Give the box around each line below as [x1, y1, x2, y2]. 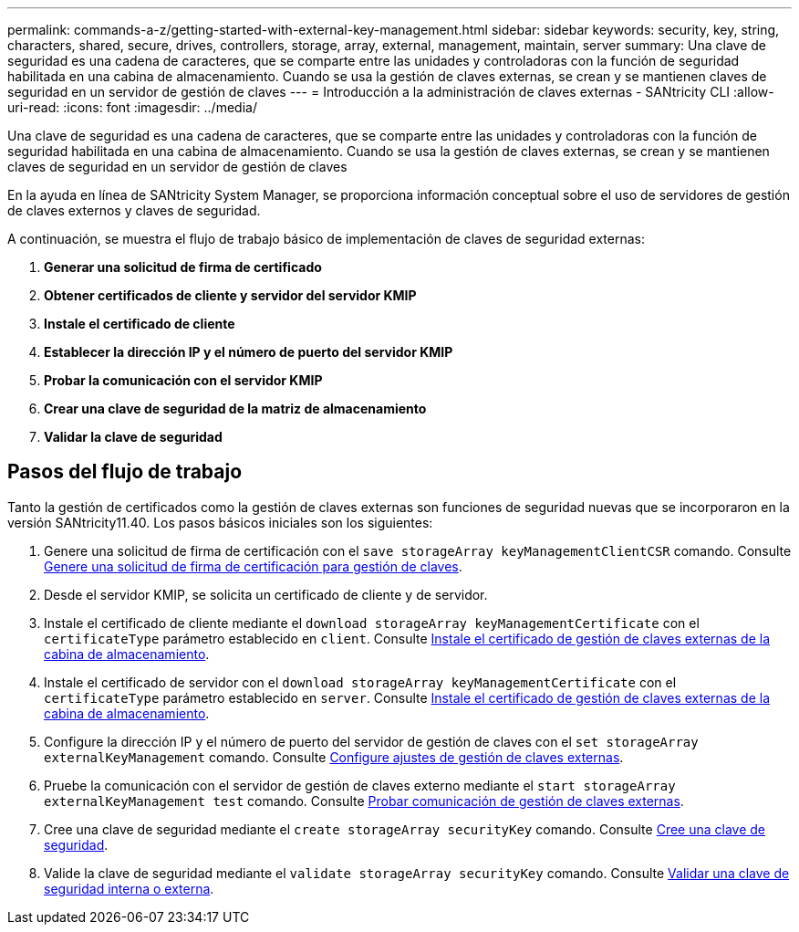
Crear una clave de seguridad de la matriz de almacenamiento [44, 401, 427, 416]
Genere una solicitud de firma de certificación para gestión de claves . [44, 558, 462, 574]
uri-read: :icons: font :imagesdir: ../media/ [7, 99, 257, 115]
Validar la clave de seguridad [44, 429, 223, 445]
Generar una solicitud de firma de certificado [44, 259, 322, 275]
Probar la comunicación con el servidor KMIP [44, 372, 323, 388]
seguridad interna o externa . [44, 880, 214, 896]
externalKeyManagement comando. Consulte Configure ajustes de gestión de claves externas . [44, 749, 624, 765]
